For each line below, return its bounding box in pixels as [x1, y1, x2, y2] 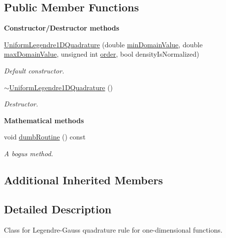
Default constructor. [4, 65, 65, 75]
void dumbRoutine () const [4, 132, 86, 142]
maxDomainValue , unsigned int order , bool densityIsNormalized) [4, 49, 199, 59]
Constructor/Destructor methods [4, 23, 120, 33]
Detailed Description [4, 201, 112, 216]
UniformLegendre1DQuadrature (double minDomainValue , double [4, 39, 203, 49]
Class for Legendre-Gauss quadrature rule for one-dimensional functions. [4, 224, 223, 235]
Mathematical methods [4, 115, 84, 125]
